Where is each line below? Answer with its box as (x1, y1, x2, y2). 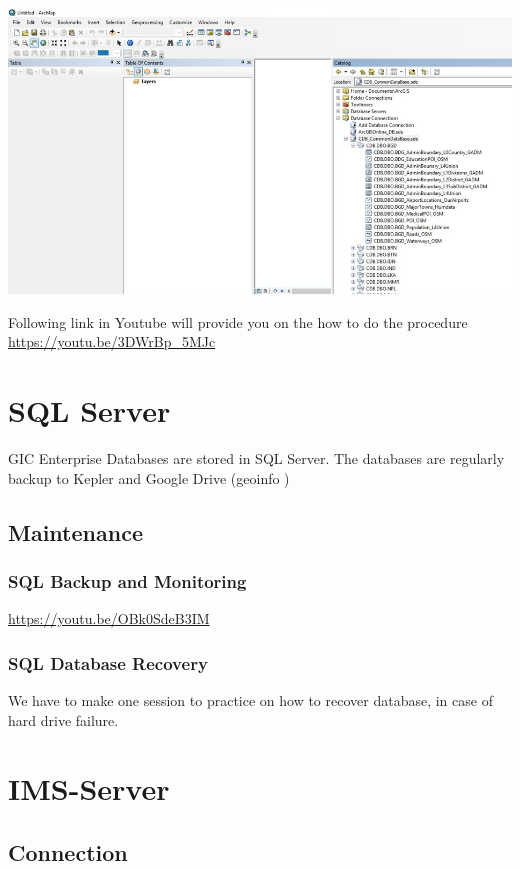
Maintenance (8, 516, 143, 547)
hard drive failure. (8, 709, 119, 730)
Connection (8, 836, 128, 867)
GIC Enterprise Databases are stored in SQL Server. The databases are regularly (8, 447, 505, 468)
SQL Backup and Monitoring (8, 568, 247, 593)
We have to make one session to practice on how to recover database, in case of (8, 689, 493, 710)
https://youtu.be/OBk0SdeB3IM (8, 608, 210, 629)
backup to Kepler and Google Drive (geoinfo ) (8, 467, 290, 488)
